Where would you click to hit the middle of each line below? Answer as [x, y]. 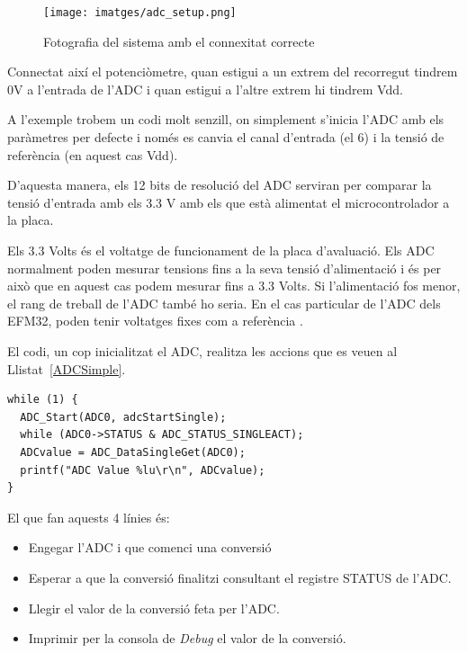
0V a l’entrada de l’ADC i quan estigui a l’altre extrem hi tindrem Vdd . [205, 89]
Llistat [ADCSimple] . [67, 368]
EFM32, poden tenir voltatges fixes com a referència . [155, 321]
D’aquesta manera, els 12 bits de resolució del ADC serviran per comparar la [220, 185]
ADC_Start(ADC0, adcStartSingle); [123, 417]
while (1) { [43, 400]
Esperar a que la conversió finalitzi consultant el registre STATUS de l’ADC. [240, 577]
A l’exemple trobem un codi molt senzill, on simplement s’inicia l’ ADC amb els [226, 119]
